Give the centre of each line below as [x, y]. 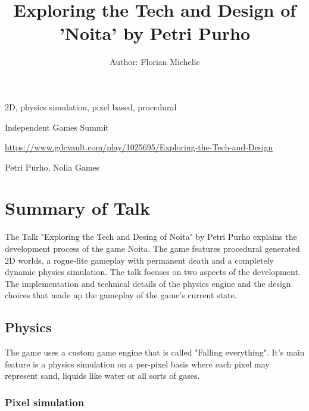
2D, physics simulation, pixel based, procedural [91, 106]
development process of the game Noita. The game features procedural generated [152, 248]
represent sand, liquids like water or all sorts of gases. [102, 376]
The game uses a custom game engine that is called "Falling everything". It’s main [155, 352]
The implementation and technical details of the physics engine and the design [148, 283]
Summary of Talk [78, 208]
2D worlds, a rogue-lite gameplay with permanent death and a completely [139, 260]
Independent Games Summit [57, 127]
